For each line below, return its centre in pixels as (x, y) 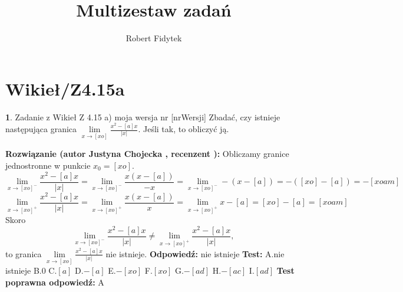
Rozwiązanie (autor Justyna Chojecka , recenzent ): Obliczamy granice (147, 154)
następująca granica (41, 129)
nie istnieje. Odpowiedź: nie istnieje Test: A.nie (195, 253)
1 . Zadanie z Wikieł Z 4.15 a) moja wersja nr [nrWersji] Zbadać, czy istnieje (143, 117)
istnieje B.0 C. (31, 270)
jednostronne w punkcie (48, 165)
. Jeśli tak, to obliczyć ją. (184, 129)
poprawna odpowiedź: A (55, 282)
